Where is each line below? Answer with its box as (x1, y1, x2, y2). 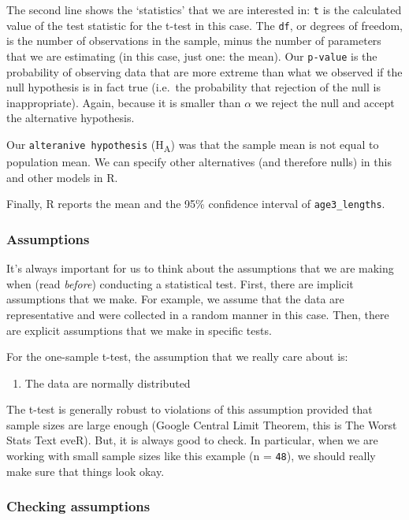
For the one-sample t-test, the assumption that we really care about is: (6, 348, 348, 365)
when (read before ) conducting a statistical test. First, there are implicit (6, 275, 354, 292)
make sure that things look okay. (6, 462, 165, 479)
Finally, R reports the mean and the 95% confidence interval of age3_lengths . (6, 195, 385, 212)
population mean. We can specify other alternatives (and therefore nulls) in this (6, 154, 392, 170)
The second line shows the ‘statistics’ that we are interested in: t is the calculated (6, 2, 402, 17)
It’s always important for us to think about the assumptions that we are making (6, 260, 394, 277)
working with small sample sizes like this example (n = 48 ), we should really (6, 448, 376, 464)
